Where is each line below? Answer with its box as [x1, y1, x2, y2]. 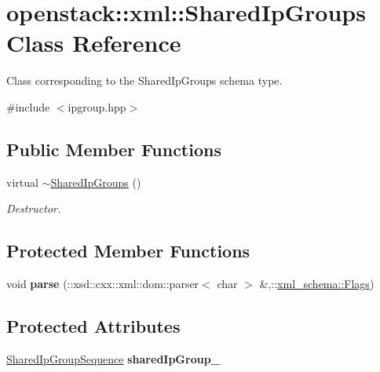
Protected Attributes [6, 314, 181, 338]
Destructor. [6, 200, 61, 217]
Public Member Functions [6, 137, 221, 161]
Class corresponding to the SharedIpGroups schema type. [6, 72, 283, 89]
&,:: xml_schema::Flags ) [259, 275, 375, 292]
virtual [6, 173, 38, 190]
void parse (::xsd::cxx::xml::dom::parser [6, 275, 199, 292]
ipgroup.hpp [68, 98, 126, 115]
